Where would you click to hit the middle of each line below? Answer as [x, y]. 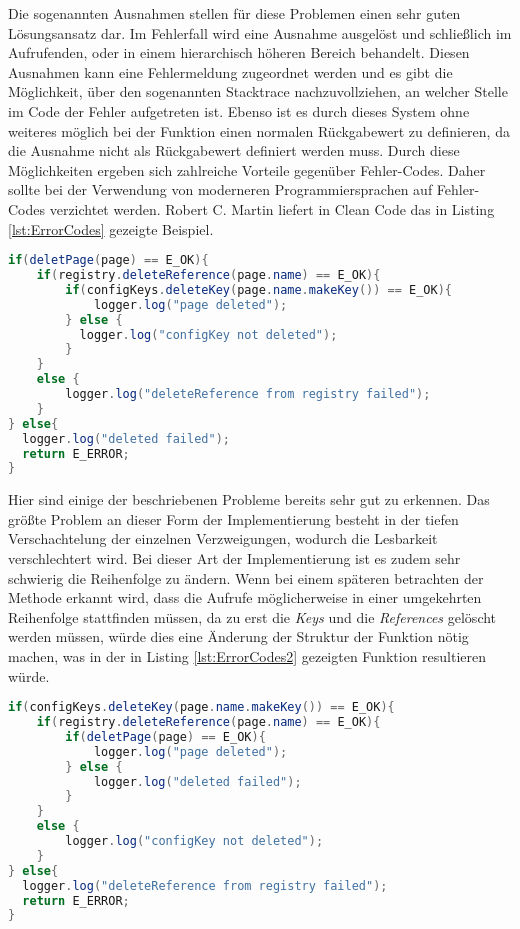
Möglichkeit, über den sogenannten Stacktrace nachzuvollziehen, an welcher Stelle [258, 91]
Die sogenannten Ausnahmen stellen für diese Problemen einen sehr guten [234, 13]
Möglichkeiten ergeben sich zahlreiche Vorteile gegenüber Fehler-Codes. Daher [247, 169]
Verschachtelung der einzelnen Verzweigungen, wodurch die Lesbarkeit [223, 538]
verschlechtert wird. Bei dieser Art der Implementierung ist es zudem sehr [234, 558]
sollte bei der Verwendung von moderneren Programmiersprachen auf [220, 189]
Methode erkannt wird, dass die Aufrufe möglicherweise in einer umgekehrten [245, 597]
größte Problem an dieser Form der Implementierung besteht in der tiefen [233, 518]
